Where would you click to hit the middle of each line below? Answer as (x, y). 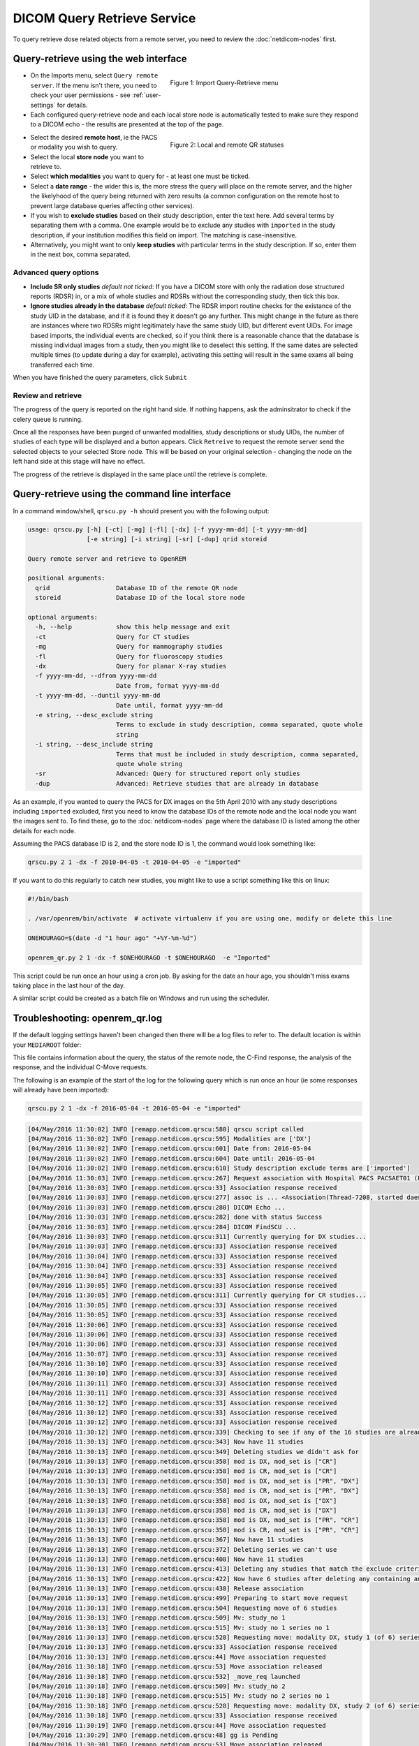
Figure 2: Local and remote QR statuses (227, 145)
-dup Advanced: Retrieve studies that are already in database (177, 783)
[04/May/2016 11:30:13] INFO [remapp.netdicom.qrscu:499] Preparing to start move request (188, 1598)
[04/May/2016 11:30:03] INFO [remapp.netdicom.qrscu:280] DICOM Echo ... (156, 1207)
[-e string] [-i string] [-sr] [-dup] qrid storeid (177, 539)
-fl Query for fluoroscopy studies (129, 656)
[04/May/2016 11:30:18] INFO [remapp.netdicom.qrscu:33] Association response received (182, 1716)
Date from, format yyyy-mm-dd (167, 685)
